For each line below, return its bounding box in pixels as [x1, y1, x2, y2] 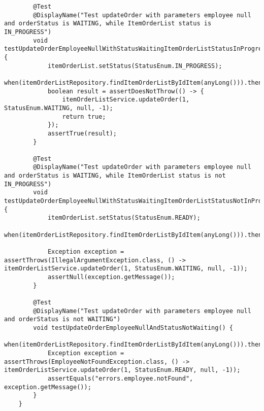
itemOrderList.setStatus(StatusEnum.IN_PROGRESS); [47, 62, 222, 70]
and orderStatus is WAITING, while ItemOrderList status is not [4, 172, 226, 180]
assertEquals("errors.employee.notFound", [47, 374, 193, 382]
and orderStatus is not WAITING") [4, 316, 121, 323]
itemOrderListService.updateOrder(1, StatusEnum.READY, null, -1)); [4, 366, 241, 374]
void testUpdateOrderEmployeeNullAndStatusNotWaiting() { [33, 324, 234, 331]
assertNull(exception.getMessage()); [47, 273, 175, 281]
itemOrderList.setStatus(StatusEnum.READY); [47, 214, 201, 222]
